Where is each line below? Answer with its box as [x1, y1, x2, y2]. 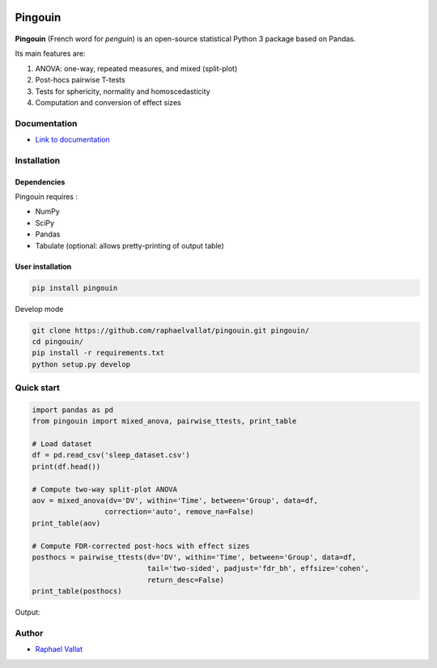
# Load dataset [32, 440, 92, 449]
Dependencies [15, 177, 66, 186]
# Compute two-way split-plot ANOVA [32, 484, 178, 494]
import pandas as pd [32, 405, 113, 415]
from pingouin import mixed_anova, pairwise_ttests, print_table [32, 417, 297, 426]
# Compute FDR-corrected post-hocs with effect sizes [32, 541, 250, 551]
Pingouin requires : [15, 192, 78, 202]
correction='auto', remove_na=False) [104, 507, 254, 517]
